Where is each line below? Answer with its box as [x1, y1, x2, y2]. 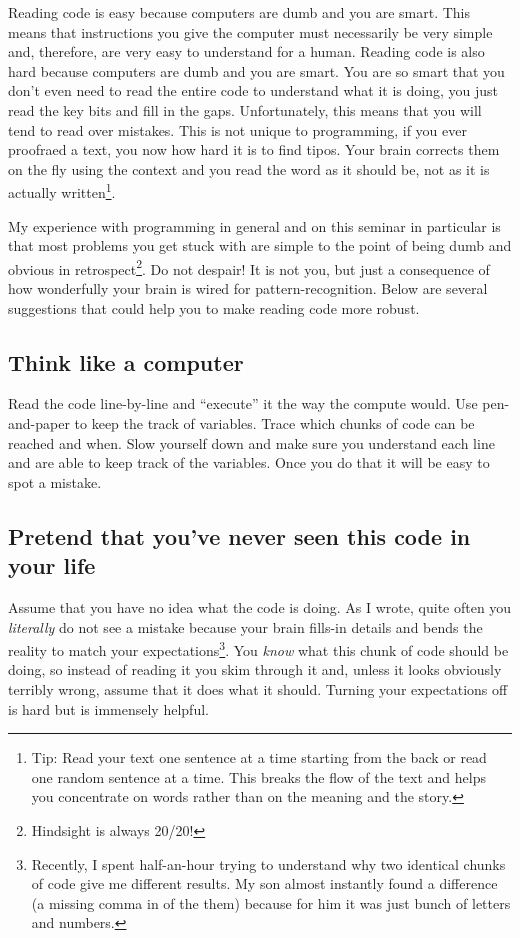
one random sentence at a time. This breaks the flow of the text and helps [31, 766, 486, 787]
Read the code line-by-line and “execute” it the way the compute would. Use [8, 393, 478, 414]
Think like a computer [8, 346, 244, 377]
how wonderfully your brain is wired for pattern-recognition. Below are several [8, 278, 488, 299]
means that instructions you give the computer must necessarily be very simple [8, 21, 493, 42]
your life [8, 550, 96, 581]
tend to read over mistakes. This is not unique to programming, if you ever [8, 119, 467, 140]
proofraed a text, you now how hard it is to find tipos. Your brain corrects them [8, 139, 500, 160]
